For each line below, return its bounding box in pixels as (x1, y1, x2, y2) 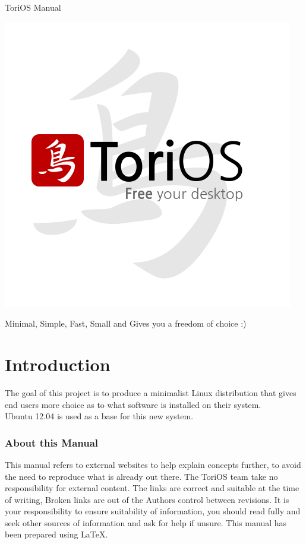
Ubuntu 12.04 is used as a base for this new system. (5, 410, 194, 422)
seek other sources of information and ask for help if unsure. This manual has (5, 516, 287, 529)
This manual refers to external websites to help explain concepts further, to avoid (5, 458, 301, 470)
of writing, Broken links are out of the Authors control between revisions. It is (5, 493, 289, 505)
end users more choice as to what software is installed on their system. (5, 398, 261, 410)
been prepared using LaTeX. (5, 528, 108, 540)
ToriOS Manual (5, 1, 61, 13)
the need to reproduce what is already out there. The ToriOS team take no (5, 470, 278, 482)
